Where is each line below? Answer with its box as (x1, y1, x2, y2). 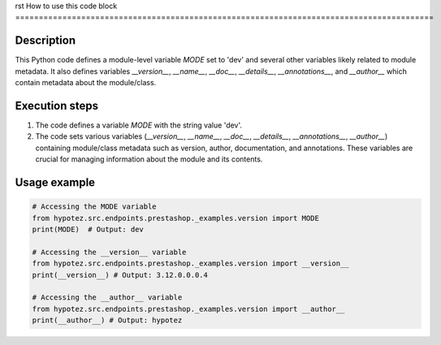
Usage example (15, 175, 96, 189)
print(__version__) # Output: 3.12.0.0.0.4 (32, 270, 209, 279)
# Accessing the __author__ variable (32, 293, 183, 302)
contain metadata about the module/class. (15, 78, 157, 88)
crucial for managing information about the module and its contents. (35, 154, 263, 164)
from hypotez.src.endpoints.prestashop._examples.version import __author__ (32, 304, 345, 313)
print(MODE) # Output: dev (32, 224, 144, 234)
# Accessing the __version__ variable (32, 248, 187, 257)
